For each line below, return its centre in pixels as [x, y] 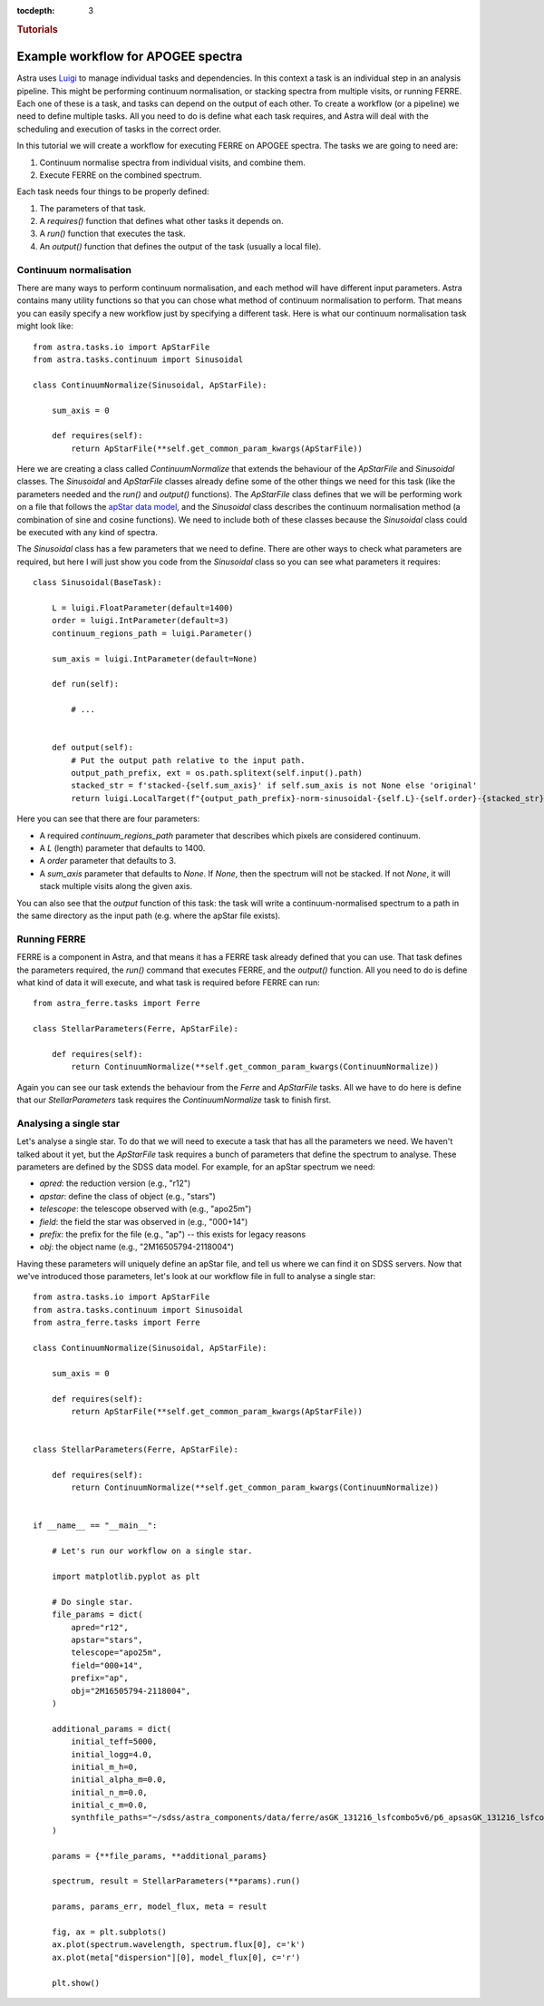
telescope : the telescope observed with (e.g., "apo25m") [146, 1209]
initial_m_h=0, [105, 1766]
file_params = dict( [97, 1615]
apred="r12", [100, 1627]
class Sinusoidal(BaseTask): [97, 582]
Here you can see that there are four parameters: [108, 819]
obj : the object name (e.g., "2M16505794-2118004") [137, 1247]
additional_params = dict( [112, 1729]
